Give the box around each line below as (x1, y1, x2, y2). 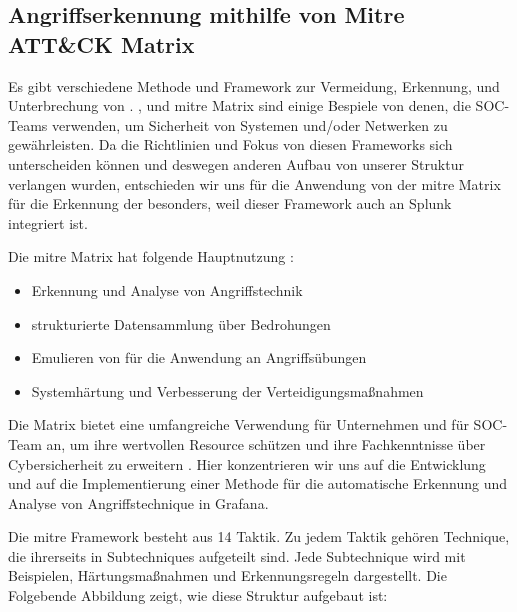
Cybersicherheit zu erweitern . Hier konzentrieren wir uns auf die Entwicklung (8, 453, 486, 474)
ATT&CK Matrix (8, 28, 195, 59)
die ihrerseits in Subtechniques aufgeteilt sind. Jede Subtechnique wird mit (8, 545, 466, 566)
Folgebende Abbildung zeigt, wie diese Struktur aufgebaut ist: (8, 585, 388, 606)
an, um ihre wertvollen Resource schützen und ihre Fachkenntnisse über (46, 433, 486, 454)
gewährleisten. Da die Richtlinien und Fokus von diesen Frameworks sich (8, 134, 453, 155)
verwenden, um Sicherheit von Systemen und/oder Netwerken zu (52, 114, 448, 135)
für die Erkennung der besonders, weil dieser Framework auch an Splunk (8, 193, 452, 214)
